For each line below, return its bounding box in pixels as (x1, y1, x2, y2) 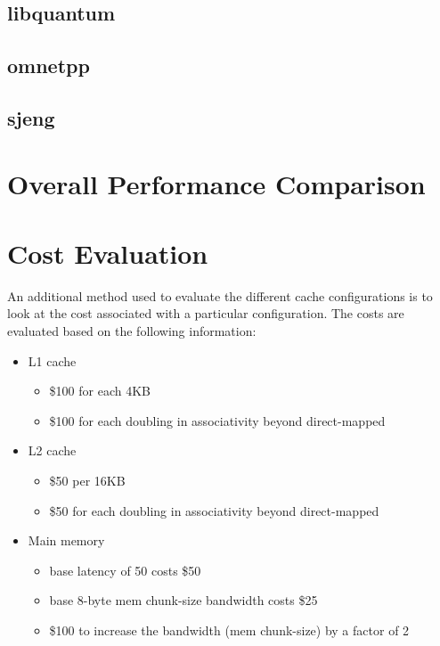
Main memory (28, 531, 105, 550)
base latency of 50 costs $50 (49, 560, 201, 579)
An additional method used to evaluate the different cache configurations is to (7, 286, 433, 305)
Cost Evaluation (7, 234, 208, 271)
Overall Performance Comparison (7, 165, 426, 201)
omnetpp (7, 52, 90, 79)
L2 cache (28, 441, 77, 460)
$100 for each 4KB (49, 381, 151, 400)
